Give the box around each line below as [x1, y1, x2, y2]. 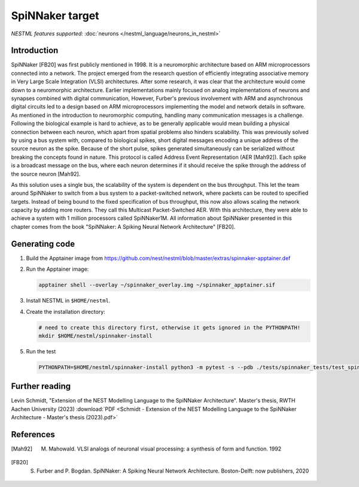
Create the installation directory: [26, 308, 106, 315]
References [11, 429, 55, 440]
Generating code [11, 238, 75, 249]
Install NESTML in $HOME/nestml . [26, 297, 111, 304]
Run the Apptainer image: [26, 265, 89, 273]
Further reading [11, 381, 71, 392]
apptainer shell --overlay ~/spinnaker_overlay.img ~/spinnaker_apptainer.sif [38, 282, 275, 289]
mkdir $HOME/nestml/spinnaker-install [38, 332, 153, 339]
